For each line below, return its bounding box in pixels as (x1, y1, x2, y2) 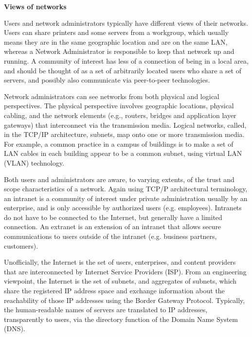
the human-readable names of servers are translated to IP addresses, (4, 304, 208, 315)
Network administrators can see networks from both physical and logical (4, 91, 219, 101)
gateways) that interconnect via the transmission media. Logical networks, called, (4, 119, 247, 130)
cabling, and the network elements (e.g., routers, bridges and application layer (4, 110, 236, 120)
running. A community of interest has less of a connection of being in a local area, (4, 55, 249, 66)
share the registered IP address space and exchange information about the (4, 286, 225, 296)
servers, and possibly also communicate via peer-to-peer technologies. (4, 75, 210, 85)
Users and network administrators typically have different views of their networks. (4, 17, 248, 28)
